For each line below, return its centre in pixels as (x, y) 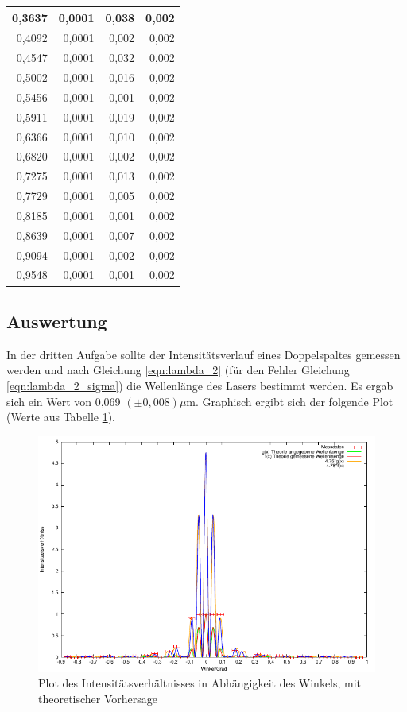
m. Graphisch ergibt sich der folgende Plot (290, 401)
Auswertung (57, 321)
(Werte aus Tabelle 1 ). (61, 417)
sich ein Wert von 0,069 (64, 401)
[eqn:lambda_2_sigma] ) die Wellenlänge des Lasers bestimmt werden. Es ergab (200, 385)
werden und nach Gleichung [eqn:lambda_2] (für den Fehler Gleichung (178, 370)
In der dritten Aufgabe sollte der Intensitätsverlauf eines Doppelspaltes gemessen (203, 354)
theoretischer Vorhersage (98, 698)
